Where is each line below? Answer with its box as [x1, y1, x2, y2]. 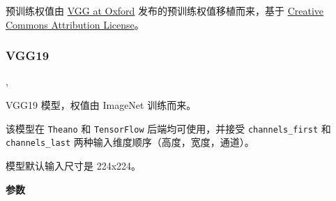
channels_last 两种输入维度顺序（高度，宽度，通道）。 [6, 135, 254, 149]
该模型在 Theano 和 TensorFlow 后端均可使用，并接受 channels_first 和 [6, 121, 331, 135]
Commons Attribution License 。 [6, 17, 144, 31]
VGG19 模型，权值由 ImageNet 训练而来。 [6, 98, 197, 112]
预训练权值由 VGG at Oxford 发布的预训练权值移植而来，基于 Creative [6, 3, 324, 17]
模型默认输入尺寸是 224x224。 [6, 158, 142, 172]
